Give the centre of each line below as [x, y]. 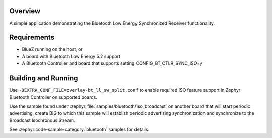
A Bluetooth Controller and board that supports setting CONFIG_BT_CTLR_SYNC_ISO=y [112, 63]
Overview [25, 11]
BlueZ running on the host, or [52, 49]
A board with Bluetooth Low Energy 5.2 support [71, 56]
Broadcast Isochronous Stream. [42, 120]
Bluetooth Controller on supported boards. [53, 97]
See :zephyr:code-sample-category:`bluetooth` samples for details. [79, 130]
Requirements [32, 38]
